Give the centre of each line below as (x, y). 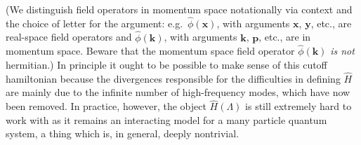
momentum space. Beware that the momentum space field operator (150, 51)
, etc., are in (285, 37)
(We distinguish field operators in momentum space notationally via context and (179, 9)
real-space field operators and (69, 37)
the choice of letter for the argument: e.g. (94, 23)
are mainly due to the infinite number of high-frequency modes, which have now (178, 92)
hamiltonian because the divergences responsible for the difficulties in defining (173, 78)
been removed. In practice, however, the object (106, 106)
